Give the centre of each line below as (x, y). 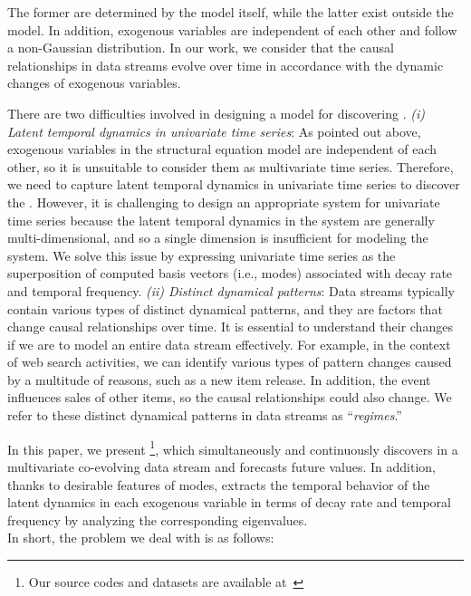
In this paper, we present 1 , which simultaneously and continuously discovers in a (233, 447)
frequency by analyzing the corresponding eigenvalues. (158, 519)
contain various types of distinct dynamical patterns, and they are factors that (225, 308)
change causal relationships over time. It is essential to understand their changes (230, 327)
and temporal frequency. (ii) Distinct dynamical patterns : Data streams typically (231, 290)
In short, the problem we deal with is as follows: (141, 538)
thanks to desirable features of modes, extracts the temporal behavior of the (219, 484)
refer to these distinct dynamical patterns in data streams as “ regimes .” (205, 415)
